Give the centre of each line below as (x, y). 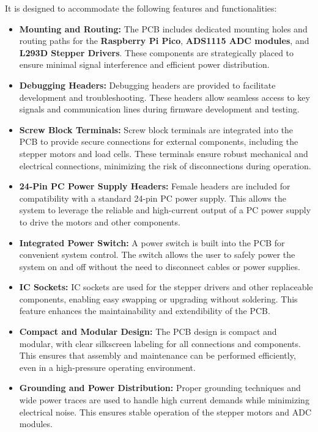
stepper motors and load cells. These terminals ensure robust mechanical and (164, 153)
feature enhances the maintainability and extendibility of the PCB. (145, 311)
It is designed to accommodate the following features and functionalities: (141, 8)
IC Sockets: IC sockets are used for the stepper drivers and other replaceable (166, 287)
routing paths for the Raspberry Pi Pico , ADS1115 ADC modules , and (164, 41)
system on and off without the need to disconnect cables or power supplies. (160, 266)
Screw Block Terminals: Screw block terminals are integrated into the (156, 129)
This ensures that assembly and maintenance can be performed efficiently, (157, 355)
